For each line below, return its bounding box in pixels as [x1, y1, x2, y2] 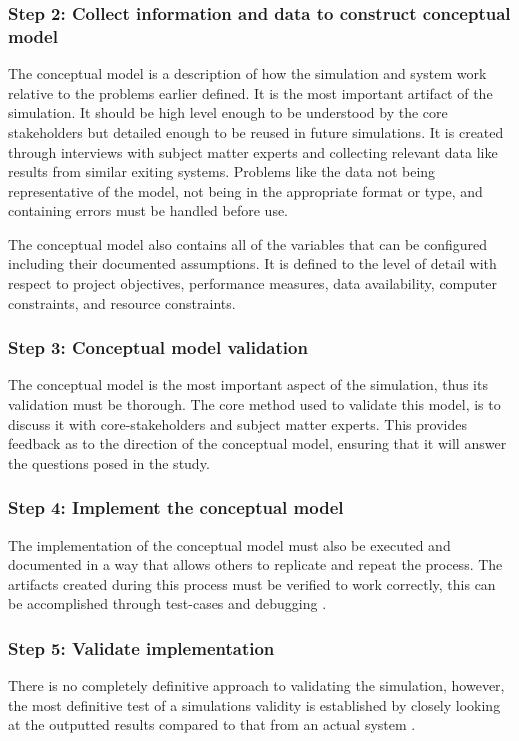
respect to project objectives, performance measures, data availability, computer [8, 273, 497, 294]
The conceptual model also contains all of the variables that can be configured [8, 233, 488, 254]
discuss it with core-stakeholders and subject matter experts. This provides [8, 413, 467, 434]
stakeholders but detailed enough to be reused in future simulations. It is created [8, 121, 504, 142]
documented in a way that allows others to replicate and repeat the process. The [8, 554, 503, 575]
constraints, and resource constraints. [8, 292, 236, 313]
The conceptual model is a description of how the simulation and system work [8, 63, 487, 84]
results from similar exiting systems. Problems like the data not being [8, 161, 436, 182]
